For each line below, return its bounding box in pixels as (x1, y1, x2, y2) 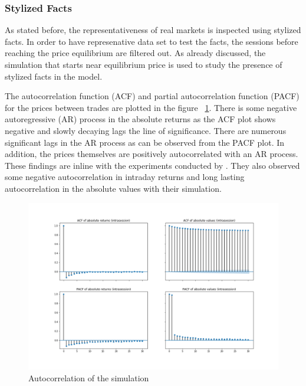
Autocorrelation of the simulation (28, 371, 149, 384)
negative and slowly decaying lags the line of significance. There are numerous (5, 124, 287, 136)
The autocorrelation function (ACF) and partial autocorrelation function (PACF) (5, 90, 300, 102)
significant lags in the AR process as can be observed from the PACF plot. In (5, 136, 285, 148)
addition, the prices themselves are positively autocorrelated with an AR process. (5, 148, 298, 160)
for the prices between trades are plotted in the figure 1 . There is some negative (5, 101, 297, 113)
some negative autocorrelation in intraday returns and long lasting (5, 171, 245, 183)
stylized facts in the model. (5, 70, 103, 82)
